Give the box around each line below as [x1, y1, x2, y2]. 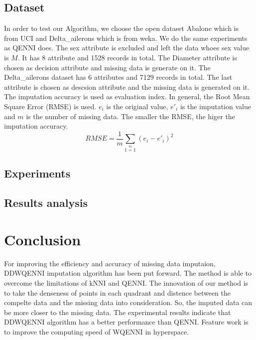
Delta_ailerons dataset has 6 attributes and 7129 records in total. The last [4, 72, 233, 82]
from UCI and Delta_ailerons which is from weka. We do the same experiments [4, 32, 248, 43]
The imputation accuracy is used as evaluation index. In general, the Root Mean [4, 91, 250, 102]
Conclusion [4, 229, 81, 249]
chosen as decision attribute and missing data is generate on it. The [4, 62, 211, 72]
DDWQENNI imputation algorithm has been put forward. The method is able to [4, 268, 252, 278]
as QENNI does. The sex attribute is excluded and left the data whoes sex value [4, 42, 250, 53]
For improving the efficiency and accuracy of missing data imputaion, [4, 258, 216, 268]
